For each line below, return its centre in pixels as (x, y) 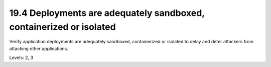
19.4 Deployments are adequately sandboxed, (107, 13)
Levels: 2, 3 (21, 58)
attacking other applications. (39, 48)
